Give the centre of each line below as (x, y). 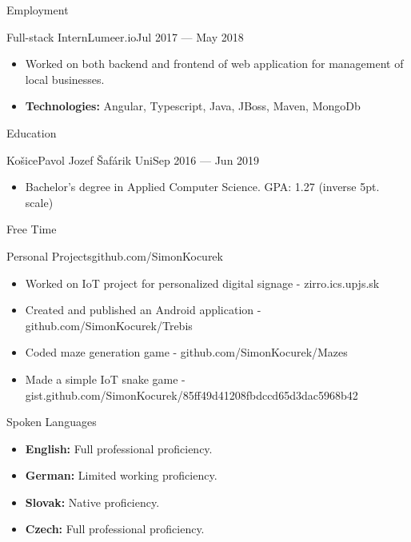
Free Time (32, 229)
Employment (38, 10)
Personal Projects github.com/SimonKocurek (115, 255)
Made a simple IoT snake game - (105, 379)
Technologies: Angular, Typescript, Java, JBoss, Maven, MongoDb (193, 106)
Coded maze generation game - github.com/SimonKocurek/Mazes (186, 352)
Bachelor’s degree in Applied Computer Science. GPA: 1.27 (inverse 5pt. (202, 187)
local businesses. (65, 79)
